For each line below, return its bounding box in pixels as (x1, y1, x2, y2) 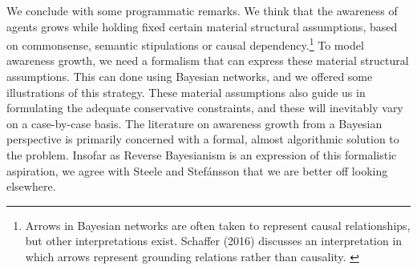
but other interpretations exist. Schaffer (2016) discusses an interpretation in (25, 232, 403, 249)
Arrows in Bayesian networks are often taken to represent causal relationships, (25, 216, 411, 233)
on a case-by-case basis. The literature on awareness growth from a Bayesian (6, 115, 383, 131)
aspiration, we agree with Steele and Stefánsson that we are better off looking (6, 162, 388, 179)
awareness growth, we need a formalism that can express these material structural (6, 52, 409, 69)
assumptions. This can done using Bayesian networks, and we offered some (6, 68, 373, 85)
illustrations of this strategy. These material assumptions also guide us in (6, 83, 366, 100)
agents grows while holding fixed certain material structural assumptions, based (6, 18, 398, 34)
